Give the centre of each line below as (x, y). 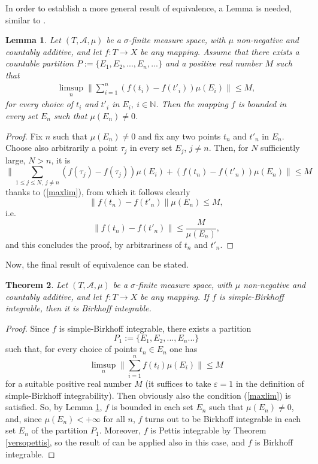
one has (184, 349)
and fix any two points (179, 136)
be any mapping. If (175, 296)
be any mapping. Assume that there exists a (220, 51)
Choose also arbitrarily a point (62, 148)
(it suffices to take (178, 383)
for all (114, 418)
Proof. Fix (24, 136)
